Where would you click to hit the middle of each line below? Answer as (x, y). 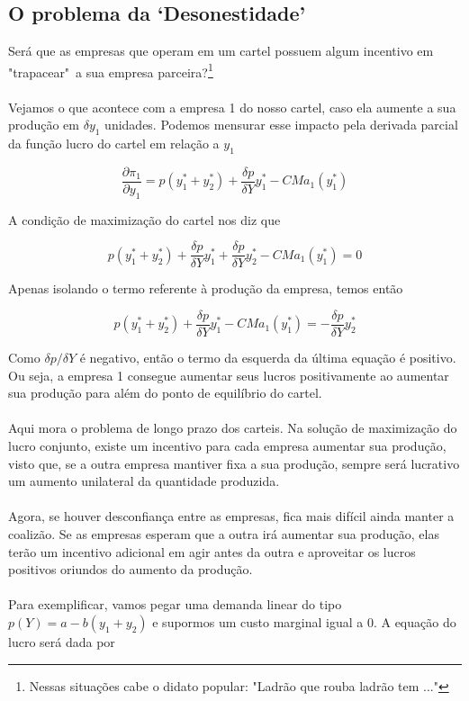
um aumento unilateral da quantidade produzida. (144, 481)
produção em (44, 125)
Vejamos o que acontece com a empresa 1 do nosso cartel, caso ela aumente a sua (232, 107)
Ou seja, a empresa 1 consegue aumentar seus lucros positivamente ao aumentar (229, 375)
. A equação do (415, 621)
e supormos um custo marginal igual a (258, 621)
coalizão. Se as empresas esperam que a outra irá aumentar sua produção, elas (224, 533)
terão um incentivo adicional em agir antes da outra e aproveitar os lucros (212, 551)
